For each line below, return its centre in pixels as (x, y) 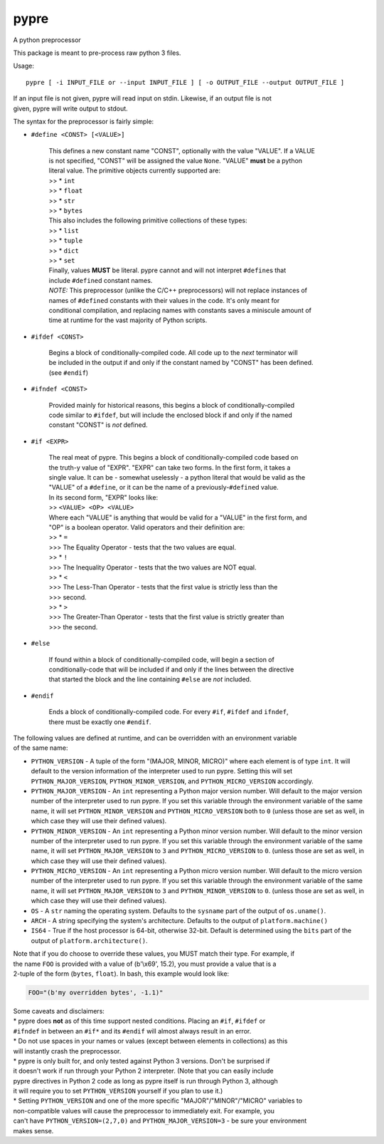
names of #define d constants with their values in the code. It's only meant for (164, 300)
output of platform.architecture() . (90, 940)
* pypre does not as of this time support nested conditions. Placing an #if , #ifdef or (139, 1021)
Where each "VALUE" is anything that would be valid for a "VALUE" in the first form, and (178, 517)
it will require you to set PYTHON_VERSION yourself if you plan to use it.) (118, 1091)
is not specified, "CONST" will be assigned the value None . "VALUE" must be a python (175, 161)
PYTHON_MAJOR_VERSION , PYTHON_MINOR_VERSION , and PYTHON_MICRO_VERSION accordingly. (172, 781)
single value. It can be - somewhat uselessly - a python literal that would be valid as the (177, 477)
